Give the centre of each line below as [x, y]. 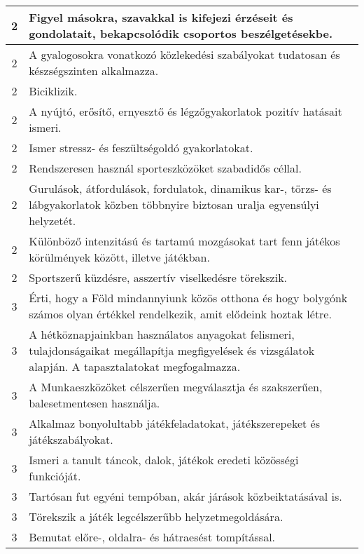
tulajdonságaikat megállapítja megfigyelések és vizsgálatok [172, 350]
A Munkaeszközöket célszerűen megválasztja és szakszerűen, [176, 387]
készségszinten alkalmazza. [94, 70]
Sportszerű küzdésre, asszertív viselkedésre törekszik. [158, 277]
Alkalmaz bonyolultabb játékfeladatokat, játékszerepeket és [174, 423]
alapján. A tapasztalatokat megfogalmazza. [135, 366]
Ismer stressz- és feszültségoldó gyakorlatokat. [141, 148]
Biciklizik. [53, 91]
